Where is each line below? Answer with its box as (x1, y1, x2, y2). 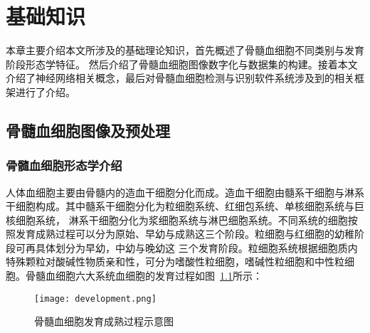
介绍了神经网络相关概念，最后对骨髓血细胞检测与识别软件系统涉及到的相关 (6, 70, 354, 85)
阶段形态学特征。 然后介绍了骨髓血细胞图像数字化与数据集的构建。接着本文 (6, 56, 358, 71)
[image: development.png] (34, 293, 157, 304)
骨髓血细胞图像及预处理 (6, 119, 170, 141)
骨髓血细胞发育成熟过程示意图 (34, 314, 174, 329)
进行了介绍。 (15, 84, 75, 99)
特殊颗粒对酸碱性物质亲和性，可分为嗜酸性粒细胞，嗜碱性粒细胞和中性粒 (6, 254, 344, 269)
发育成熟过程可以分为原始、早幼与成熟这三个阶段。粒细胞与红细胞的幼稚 (15, 226, 354, 241)
